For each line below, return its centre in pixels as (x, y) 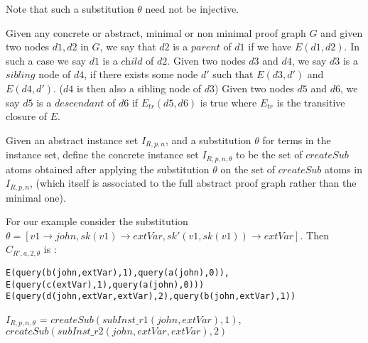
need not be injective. (192, 9)
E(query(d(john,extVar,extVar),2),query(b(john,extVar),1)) (151, 296)
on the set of (248, 169)
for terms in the (297, 140)
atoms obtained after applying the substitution (108, 169)
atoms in (343, 169)
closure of (27, 116)
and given (342, 32)
